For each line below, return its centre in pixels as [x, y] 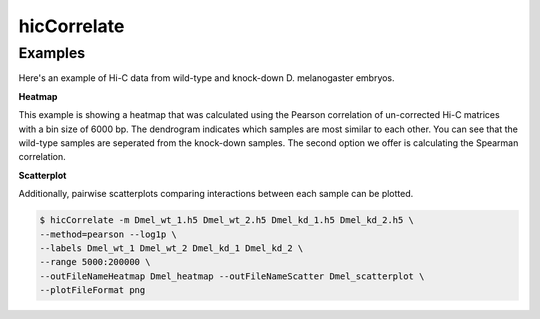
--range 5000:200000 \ [95, 262]
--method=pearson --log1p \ [108, 234]
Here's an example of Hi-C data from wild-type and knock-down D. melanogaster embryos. [206, 78]
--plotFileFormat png [92, 290]
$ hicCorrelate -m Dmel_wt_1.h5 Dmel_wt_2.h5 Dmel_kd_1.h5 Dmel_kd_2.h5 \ [227, 220]
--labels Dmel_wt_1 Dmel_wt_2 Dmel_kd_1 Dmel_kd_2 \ [171, 248]
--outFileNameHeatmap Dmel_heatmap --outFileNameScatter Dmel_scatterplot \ [232, 276]
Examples [52, 53]
